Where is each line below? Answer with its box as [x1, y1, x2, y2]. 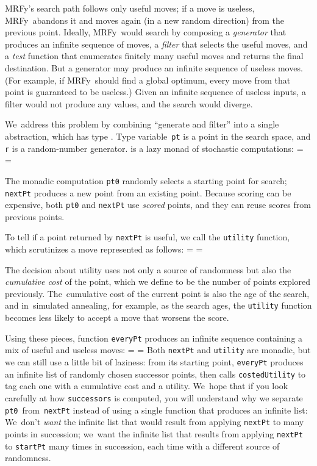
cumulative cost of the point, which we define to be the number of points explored [5, 275, 311, 288]
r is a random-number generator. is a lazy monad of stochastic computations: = [5, 142, 304, 154]
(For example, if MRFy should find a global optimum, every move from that [5, 73, 291, 86]
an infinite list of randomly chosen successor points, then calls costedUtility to [5, 367, 306, 380]
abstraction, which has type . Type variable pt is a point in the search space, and [5, 129, 311, 142]
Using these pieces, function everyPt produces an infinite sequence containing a [5, 331, 303, 344]
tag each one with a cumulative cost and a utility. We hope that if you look [5, 379, 288, 392]
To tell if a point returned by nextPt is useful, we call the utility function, [5, 231, 290, 243]
